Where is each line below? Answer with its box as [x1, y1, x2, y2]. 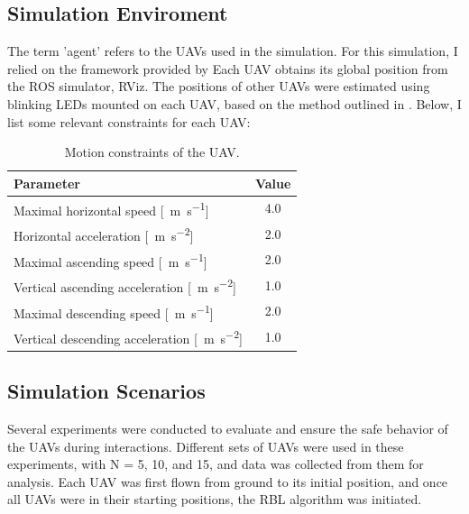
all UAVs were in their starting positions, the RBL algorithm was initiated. [7, 490, 422, 509]
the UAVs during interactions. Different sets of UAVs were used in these [7, 436, 404, 455]
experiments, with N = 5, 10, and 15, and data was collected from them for [7, 454, 424, 473]
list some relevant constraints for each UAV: [7, 112, 251, 131]
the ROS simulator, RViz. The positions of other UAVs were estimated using [7, 77, 430, 96]
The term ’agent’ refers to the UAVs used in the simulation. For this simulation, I [7, 41, 458, 60]
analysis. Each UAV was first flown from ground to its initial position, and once [7, 472, 448, 491]
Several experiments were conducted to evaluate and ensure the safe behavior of [7, 419, 448, 438]
